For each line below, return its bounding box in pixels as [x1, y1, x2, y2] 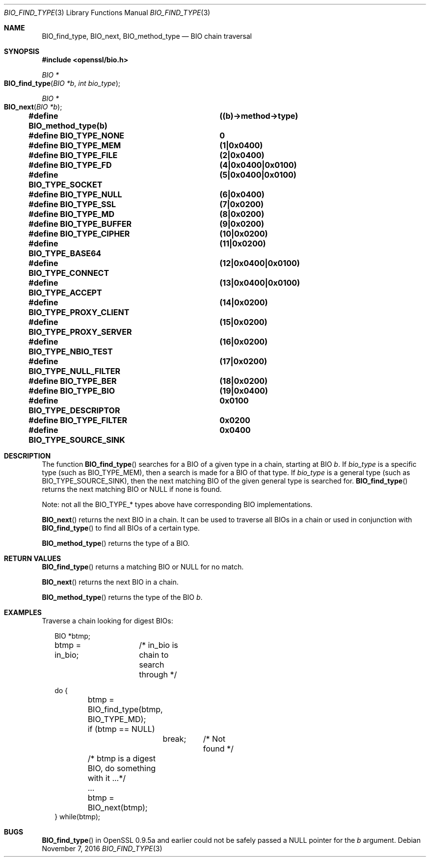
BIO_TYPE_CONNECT [28, 268, 109, 278]
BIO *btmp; [54, 632, 90, 640]
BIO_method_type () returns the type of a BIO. [42, 539, 190, 547]
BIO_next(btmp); [87, 803, 148, 812]
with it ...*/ [87, 773, 126, 783]
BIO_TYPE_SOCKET [28, 180, 103, 189]
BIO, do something [87, 763, 156, 773]
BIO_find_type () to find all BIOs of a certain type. [42, 524, 200, 532]
